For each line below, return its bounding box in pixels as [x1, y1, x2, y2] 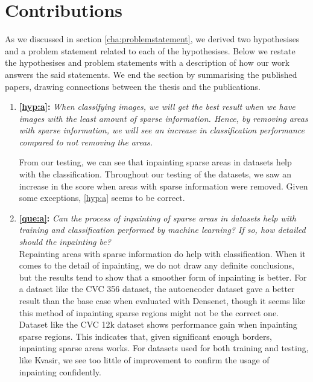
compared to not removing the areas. [19, 135, 153, 148]
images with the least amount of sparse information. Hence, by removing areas [19, 112, 308, 124]
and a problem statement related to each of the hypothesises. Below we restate [5, 44, 296, 57]
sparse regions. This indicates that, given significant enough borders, [19, 329, 272, 342]
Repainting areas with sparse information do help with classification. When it [19, 247, 306, 259]
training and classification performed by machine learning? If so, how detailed [19, 223, 306, 236]
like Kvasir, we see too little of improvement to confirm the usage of [19, 353, 270, 366]
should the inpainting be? [19, 235, 111, 248]
